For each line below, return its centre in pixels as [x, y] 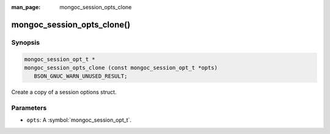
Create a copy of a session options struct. [64, 92]
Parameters [29, 108]
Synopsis [25, 42]
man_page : [26, 7]
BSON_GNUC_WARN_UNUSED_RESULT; [81, 76]
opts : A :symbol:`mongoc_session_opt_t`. [79, 120]
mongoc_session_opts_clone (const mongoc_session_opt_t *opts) [121, 68]
